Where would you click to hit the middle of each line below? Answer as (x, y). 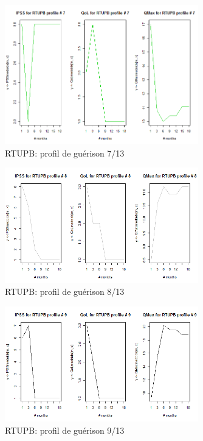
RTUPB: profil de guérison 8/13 (65, 291)
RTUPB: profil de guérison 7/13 (65, 153)
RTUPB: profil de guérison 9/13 (65, 430)
